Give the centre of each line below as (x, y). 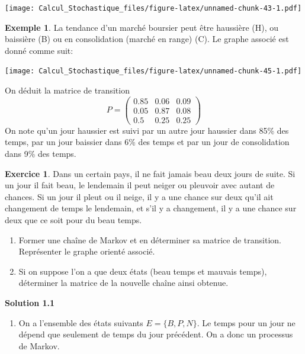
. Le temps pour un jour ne (246, 322)
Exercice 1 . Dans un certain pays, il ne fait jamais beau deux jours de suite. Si (150, 173)
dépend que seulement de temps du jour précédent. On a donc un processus (156, 334)
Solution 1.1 (30, 302)
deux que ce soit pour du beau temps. (73, 220)
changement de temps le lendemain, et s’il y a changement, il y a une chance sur (151, 208)
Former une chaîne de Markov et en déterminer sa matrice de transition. (150, 239)
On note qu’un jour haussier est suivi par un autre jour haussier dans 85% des (147, 130)
